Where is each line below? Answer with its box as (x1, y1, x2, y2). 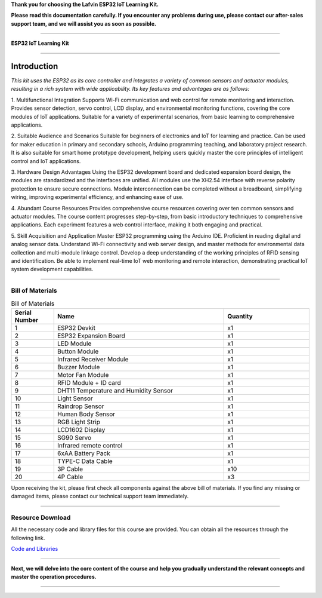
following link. (11, 534, 45, 541)
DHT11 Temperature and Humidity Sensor (57, 386, 173, 394)
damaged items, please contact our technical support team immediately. (11, 493, 189, 500)
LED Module (57, 339, 92, 348)
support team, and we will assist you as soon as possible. (11, 20, 156, 27)
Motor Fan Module (57, 370, 109, 379)
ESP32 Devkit (57, 323, 95, 332)
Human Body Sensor (57, 410, 116, 418)
